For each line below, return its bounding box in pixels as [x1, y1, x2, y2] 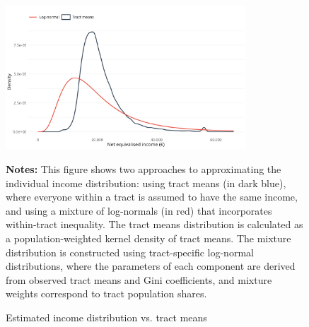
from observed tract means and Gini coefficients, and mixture [6, 272, 272, 287]
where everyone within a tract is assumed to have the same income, [6, 189, 298, 204]
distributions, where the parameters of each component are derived [6, 258, 296, 273]
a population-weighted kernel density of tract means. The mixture [6, 230, 291, 245]
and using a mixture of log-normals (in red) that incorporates [6, 203, 272, 218]
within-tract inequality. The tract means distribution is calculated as [6, 217, 303, 232]
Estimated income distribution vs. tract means [6, 309, 207, 324]
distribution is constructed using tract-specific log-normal [6, 244, 254, 259]
